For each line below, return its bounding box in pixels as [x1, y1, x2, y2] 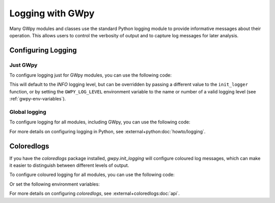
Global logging [9, 109, 47, 116]
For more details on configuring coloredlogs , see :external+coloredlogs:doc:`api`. [9, 190, 180, 196]
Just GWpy [9, 61, 38, 68]
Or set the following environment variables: [9, 181, 100, 187]
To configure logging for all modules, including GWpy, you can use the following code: [9, 119, 190, 125]
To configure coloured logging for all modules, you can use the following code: [9, 171, 175, 178]
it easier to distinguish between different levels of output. [9, 162, 129, 168]
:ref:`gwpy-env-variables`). [9, 96, 66, 102]
